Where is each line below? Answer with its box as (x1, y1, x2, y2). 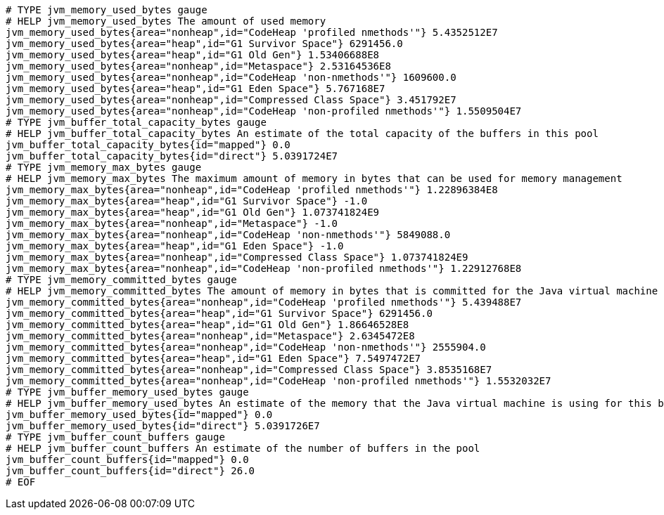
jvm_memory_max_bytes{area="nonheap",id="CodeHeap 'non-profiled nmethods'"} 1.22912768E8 (6, 263, 522, 274)
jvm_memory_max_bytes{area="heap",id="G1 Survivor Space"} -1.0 (6, 195, 368, 207)
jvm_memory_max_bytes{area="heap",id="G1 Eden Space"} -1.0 (6, 240, 344, 252)
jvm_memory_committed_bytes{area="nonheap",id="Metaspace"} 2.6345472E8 (6, 330, 415, 341)
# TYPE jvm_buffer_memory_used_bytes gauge (6, 386, 249, 398)
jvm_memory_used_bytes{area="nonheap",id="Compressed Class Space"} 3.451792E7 (6, 94, 456, 105)
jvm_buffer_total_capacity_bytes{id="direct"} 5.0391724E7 (6, 150, 338, 162)
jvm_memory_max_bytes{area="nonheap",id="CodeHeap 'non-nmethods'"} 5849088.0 (6, 229, 451, 240)
